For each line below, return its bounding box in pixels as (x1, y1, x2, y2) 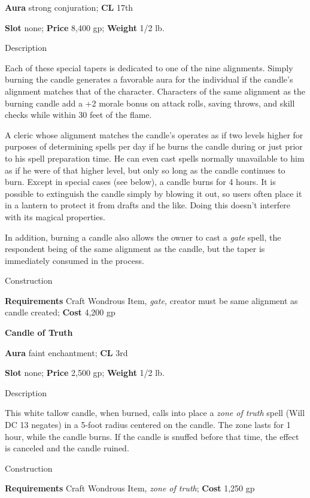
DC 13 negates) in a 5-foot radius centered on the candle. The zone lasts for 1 (5, 418, 291, 431)
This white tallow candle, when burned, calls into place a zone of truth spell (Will (5, 406, 305, 419)
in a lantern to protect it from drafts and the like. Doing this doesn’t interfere (5, 199, 291, 211)
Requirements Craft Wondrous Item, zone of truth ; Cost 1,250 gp (5, 482, 255, 494)
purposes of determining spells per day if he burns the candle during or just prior (5, 140, 303, 153)
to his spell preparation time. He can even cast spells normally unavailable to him (5, 151, 305, 164)
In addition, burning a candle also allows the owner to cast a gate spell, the (5, 230, 281, 243)
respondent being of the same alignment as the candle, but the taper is (5, 242, 265, 255)
